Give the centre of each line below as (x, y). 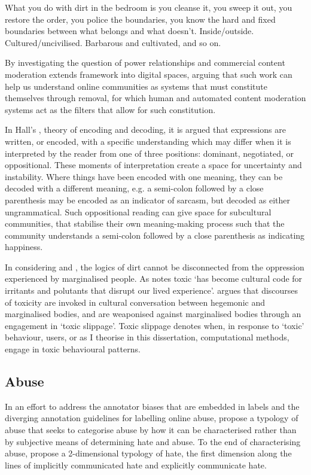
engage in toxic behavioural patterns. (73, 349)
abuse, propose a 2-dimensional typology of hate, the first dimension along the (148, 453)
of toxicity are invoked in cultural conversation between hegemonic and (135, 302)
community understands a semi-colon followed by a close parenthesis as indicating (155, 235)
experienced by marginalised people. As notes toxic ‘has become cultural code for (154, 278)
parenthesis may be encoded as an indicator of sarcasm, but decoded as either (147, 200)
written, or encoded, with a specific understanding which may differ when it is (148, 141)
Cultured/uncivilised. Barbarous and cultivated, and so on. (113, 42)
